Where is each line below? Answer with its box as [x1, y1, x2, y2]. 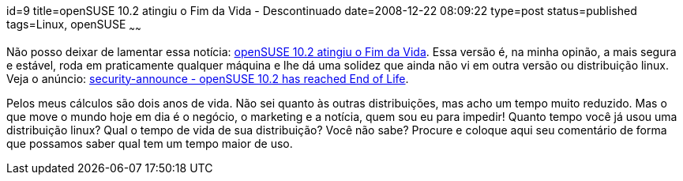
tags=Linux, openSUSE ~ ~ [6, 17, 141, 34]
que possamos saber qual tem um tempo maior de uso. [6, 136, 293, 150]
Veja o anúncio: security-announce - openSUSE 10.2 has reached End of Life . [6, 71, 409, 85]
